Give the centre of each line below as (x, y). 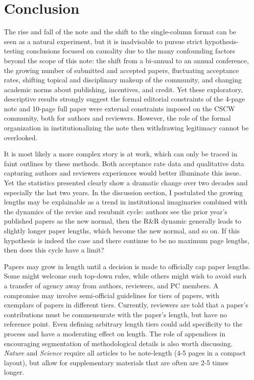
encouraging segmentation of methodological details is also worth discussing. (118, 343)
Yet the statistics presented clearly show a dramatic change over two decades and (126, 183)
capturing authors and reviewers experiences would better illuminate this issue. (123, 173)
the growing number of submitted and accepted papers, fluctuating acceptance (122, 70)
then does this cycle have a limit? (54, 250)
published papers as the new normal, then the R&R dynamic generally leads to (123, 221)
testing (14, 51)
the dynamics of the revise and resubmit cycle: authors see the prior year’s (116, 211)
